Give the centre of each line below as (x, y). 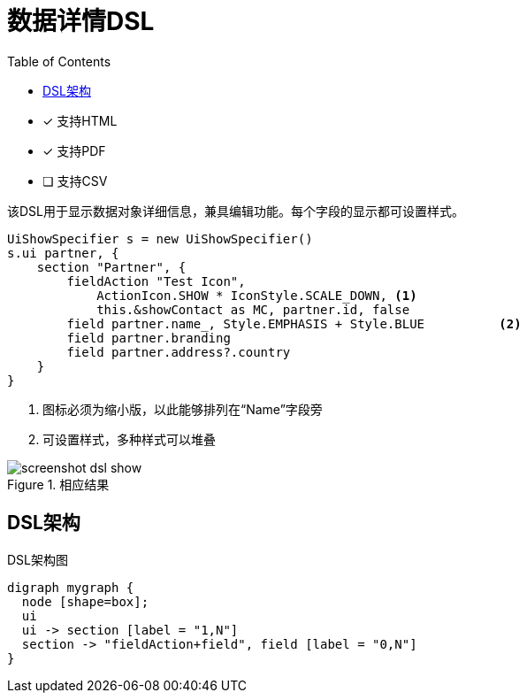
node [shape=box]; (85, 601)
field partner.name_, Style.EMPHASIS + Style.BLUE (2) (294, 323)
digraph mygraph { (71, 587)
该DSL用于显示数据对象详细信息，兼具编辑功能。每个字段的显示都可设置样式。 (236, 211)
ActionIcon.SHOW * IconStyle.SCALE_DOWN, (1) (257, 295)
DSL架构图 (38, 559)
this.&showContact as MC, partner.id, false (253, 309)
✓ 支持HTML (80, 120)
